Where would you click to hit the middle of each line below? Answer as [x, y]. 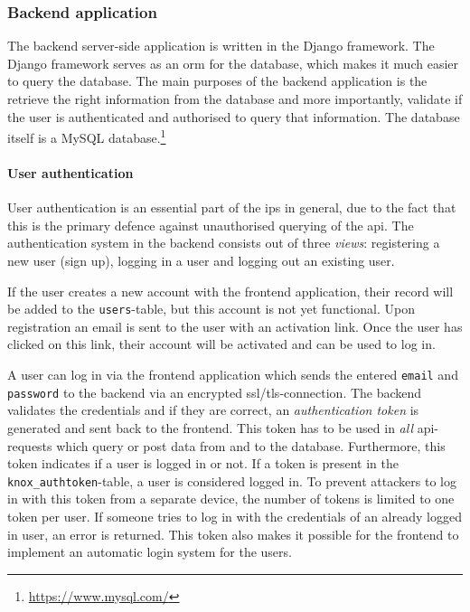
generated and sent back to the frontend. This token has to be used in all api [221, 427]
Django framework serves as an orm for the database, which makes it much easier [233, 63]
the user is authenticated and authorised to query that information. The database [234, 116]
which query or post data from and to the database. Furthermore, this [251, 445]
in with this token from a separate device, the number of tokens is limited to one [231, 499]
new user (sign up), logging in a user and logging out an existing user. [201, 261]
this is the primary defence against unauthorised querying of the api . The [211, 225]
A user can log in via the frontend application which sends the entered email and [233, 375]
